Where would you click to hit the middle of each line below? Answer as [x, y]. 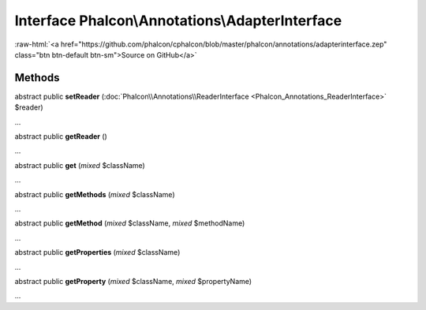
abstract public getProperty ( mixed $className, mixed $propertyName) [133, 281]
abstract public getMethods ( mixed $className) [95, 194]
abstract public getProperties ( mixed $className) [97, 252]
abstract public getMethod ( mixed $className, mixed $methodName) [130, 223]
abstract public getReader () [61, 136]
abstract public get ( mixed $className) [80, 165]
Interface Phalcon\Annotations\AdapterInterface [178, 21]
